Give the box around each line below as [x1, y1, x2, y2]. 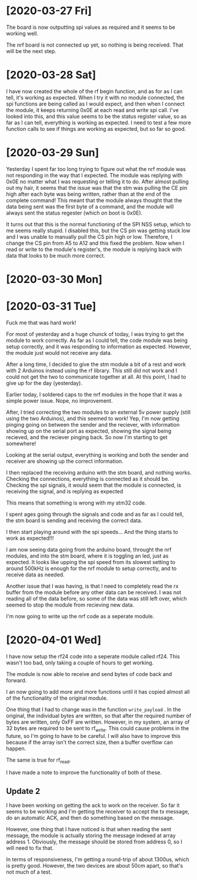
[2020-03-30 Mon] [6, 273, 103, 286]
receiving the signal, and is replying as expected [6, 487, 123, 495]
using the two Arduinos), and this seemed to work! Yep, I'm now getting [6, 414, 179, 422]
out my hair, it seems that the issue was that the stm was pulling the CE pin [6, 184, 188, 191]
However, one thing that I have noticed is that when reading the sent [6, 826, 172, 833]
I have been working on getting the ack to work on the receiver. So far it [6, 802, 180, 809]
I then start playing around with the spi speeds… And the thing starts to [6, 528, 178, 535]
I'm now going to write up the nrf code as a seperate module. [6, 612, 155, 619]
